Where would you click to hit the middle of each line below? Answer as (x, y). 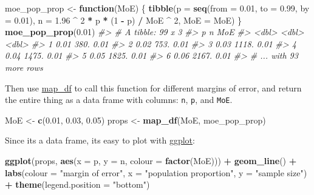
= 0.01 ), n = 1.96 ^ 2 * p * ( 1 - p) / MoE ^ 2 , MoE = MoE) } (124, 20)
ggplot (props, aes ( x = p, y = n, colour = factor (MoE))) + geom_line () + (151, 160)
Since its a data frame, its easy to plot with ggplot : (100, 140)
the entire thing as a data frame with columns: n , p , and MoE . (119, 100)
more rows (24, 67)
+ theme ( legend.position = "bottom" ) (77, 184)
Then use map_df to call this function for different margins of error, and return (153, 88)
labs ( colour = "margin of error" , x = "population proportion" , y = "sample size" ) (156, 172)
